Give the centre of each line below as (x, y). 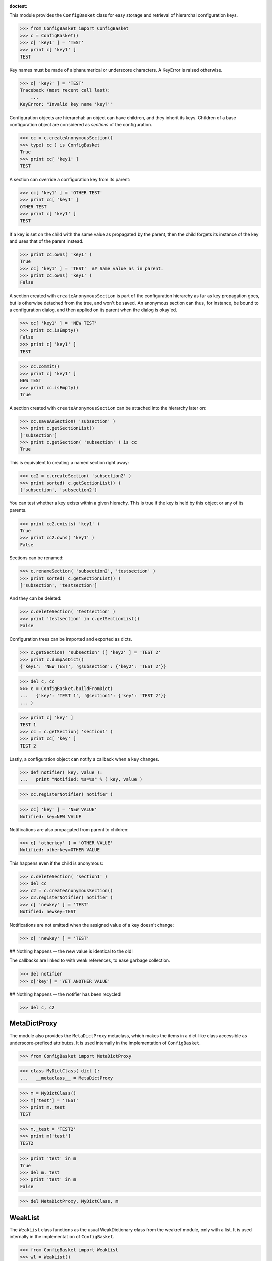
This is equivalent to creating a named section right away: (69, 463)
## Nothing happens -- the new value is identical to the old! (71, 951)
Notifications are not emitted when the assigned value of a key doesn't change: (92, 925)
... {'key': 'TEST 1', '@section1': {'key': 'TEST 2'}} (93, 696)
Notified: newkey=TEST (48, 912)
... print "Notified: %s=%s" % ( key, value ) (81, 780)
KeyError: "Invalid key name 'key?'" (66, 104)
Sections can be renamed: (37, 558)
